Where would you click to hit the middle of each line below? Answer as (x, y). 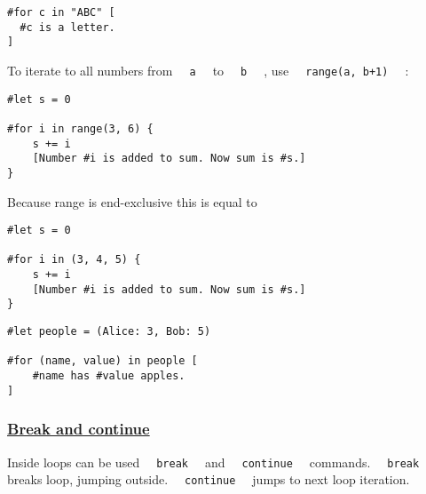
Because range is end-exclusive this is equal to (132, 201)
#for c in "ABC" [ (61, 12)
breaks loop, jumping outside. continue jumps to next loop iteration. (209, 479)
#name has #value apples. (109, 376)
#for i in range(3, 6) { (80, 128)
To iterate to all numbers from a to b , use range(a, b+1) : (208, 70)
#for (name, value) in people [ (103, 361)
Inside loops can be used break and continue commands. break (213, 462)
